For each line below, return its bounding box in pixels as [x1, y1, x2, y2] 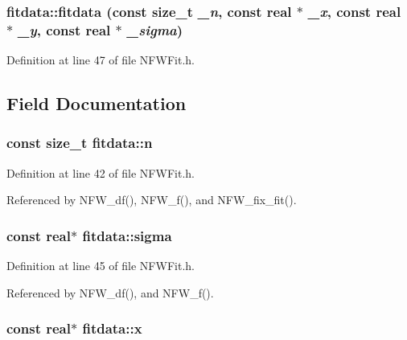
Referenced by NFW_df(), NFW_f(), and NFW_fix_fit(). [6, 191, 297, 208]
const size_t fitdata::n [6, 133, 153, 153]
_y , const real [18, 19, 111, 39]
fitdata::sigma [82, 225, 172, 245]
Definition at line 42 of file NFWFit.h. [6, 164, 195, 181]
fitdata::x [82, 318, 142, 338]
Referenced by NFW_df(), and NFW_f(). [6, 284, 214, 301]
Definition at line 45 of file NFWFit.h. [6, 257, 195, 274]
